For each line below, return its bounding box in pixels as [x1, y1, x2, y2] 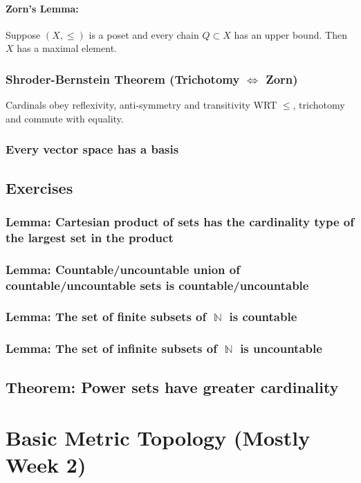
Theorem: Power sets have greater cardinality [6, 376, 339, 397]
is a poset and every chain [89, 27, 199, 42]
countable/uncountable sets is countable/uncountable [6, 276, 309, 293]
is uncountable [240, 340, 322, 357]
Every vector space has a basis [6, 140, 179, 158]
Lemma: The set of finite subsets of [6, 308, 207, 325]
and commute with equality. [6, 111, 124, 125]
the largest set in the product [6, 228, 174, 246]
